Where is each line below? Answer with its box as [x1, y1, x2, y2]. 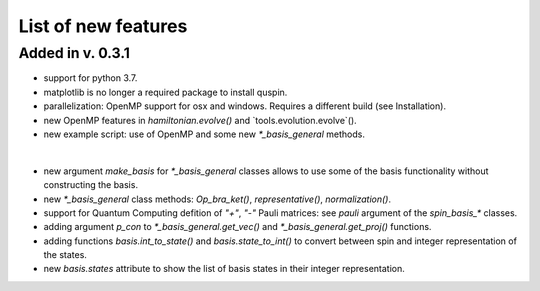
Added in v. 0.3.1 [18, 44, 130, 62]
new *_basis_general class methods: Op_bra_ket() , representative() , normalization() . [43, 193, 392, 205]
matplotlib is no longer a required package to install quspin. [43, 86, 288, 98]
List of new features [18, 15, 188, 37]
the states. [43, 249, 87, 261]
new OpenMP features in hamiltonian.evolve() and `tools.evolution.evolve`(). [43, 114, 357, 126]
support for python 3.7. [43, 72, 138, 84]
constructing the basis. [43, 179, 139, 191]
